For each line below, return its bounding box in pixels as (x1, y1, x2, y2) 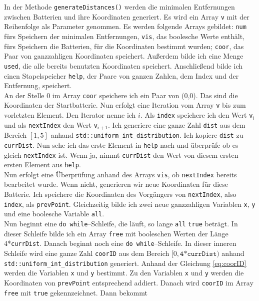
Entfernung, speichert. (4, 80, 72, 91)
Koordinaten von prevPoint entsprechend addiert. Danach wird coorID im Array (4, 277, 253, 287)
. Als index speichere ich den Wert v (140, 110, 253, 120)
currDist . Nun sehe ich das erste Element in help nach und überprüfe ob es (4, 139, 238, 150)
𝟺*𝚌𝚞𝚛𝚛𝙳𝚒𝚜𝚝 (180, 250, 217, 258)
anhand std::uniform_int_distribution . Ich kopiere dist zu (50, 130, 243, 140)
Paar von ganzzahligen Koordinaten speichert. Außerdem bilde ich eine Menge (4, 51, 243, 61)
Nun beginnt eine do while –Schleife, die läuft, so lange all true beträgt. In (4, 218, 238, 229)
